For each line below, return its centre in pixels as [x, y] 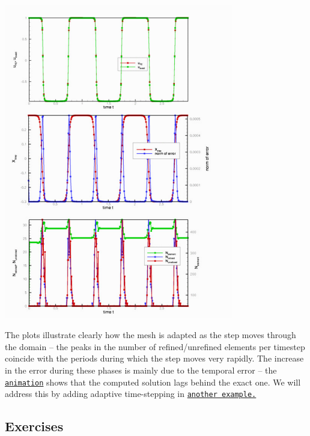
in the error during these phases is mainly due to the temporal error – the [141, 370]
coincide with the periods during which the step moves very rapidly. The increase [154, 358]
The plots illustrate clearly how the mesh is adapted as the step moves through [150, 335]
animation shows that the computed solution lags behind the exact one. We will [153, 382]
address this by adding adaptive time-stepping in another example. [131, 394]
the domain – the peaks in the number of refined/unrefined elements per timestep [155, 346]
